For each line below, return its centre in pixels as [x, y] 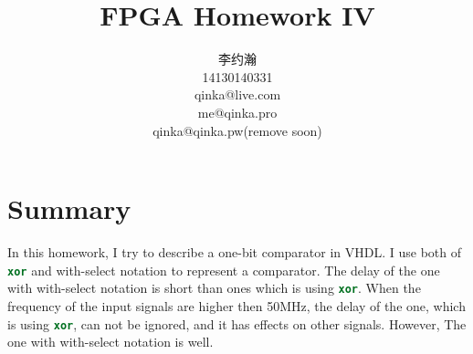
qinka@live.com [237, 94]
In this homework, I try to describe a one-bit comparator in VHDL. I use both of [235, 252]
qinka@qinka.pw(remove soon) [237, 130]
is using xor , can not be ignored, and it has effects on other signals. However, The [237, 323]
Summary [69, 208]
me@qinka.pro [237, 112]
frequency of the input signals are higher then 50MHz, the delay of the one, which [236, 305]
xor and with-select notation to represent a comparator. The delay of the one [224, 270]
